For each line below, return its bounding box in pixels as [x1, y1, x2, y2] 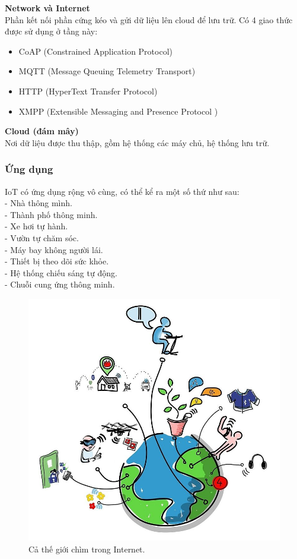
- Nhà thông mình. [5, 197, 72, 209]
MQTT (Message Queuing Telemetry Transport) [18, 65, 196, 77]
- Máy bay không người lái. [5, 243, 103, 255]
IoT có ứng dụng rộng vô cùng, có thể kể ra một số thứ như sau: [5, 185, 239, 197]
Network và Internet [5, 2, 90, 14]
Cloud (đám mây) [5, 125, 79, 137]
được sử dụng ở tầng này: [5, 25, 98, 37]
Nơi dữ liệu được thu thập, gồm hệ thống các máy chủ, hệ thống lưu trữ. [5, 136, 270, 149]
